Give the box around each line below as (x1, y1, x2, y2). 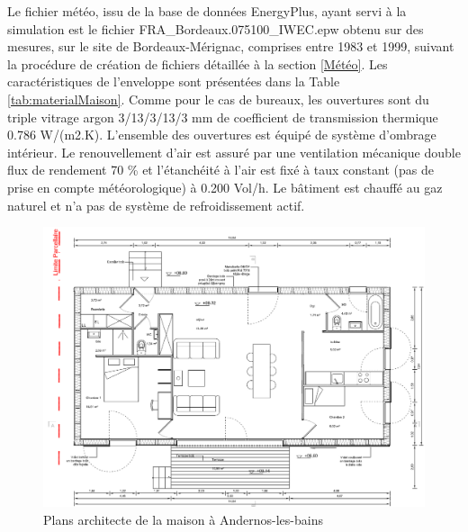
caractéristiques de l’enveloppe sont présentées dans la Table (7, 72, 340, 91)
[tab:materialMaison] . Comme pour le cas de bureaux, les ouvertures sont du (7, 89, 429, 108)
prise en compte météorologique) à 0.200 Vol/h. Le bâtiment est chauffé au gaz (7, 177, 443, 196)
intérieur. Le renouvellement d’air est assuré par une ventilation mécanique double (7, 142, 461, 161)
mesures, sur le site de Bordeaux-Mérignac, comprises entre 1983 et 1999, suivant (7, 37, 454, 56)
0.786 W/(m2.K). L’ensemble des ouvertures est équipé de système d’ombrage (7, 125, 436, 144)
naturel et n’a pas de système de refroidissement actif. (7, 195, 305, 214)
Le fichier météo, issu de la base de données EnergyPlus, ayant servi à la (7, 2, 407, 20)
